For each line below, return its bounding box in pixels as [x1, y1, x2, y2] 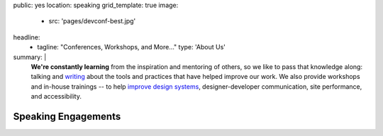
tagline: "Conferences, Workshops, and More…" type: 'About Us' [37, 43, 226, 51]
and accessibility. [30, 92, 82, 101]
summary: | [13, 53, 47, 61]
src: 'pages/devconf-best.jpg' [48, 17, 136, 25]
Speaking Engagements [13, 110, 121, 123]
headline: [13, 32, 40, 42]
